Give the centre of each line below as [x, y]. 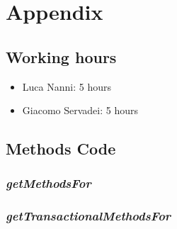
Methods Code [61, 149]
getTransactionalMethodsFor [88, 216]
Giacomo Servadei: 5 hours [80, 110]
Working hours [61, 56]
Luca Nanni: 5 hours [67, 86]
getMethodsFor [48, 183]
